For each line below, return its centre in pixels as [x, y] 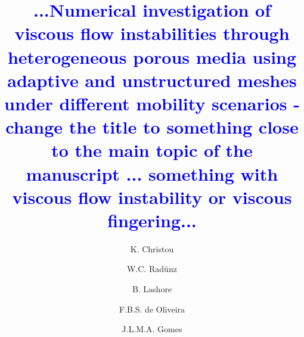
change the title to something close [152, 127]
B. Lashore [152, 289]
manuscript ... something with [152, 173]
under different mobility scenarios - [152, 103]
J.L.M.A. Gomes [152, 329]
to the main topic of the [152, 150]
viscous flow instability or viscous [152, 197]
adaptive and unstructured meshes [152, 80]
